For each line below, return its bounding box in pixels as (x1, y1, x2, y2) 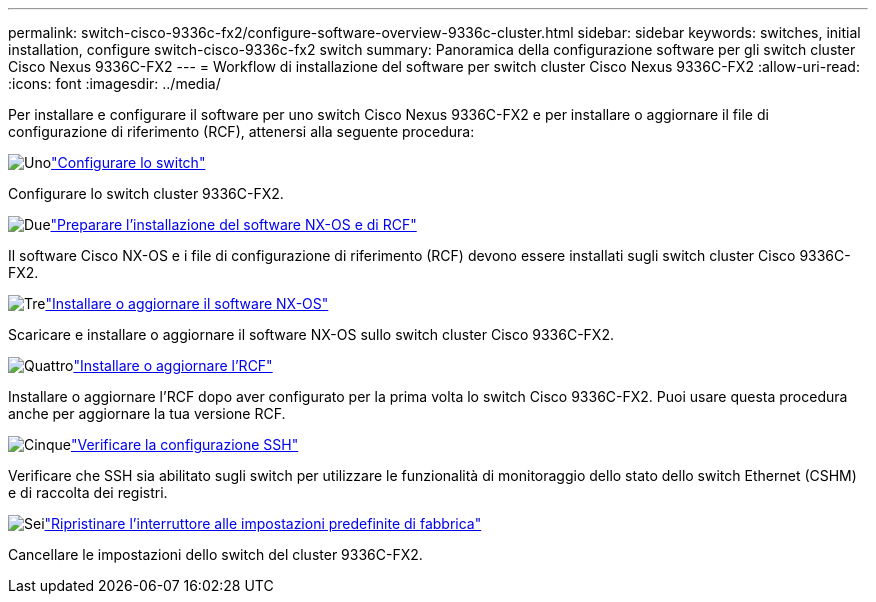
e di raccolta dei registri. (8, 484, 168, 501)
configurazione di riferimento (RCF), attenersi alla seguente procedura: (8, 123, 475, 140)
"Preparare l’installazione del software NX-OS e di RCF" (50, 216, 417, 233)
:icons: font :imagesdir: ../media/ (8, 75, 221, 92)
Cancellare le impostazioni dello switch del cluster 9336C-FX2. (8, 546, 423, 563)
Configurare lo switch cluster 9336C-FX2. (8, 185, 284, 202)
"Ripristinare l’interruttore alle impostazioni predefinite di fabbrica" (44, 515, 482, 532)
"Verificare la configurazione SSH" (70, 436, 299, 453)
